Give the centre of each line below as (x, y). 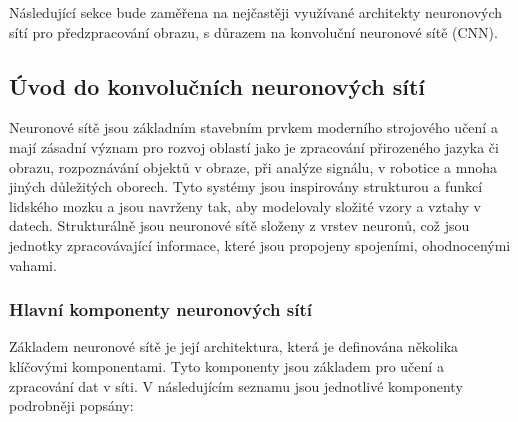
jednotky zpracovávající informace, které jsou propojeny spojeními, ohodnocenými (260, 244)
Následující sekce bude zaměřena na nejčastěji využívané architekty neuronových (256, 12)
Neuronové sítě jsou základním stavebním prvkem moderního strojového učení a (253, 127)
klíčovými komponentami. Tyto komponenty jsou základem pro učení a (226, 365)
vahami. (33, 264)
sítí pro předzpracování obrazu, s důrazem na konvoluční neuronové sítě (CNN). (253, 31)
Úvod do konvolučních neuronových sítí (217, 85)
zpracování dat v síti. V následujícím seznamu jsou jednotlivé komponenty (236, 385)
